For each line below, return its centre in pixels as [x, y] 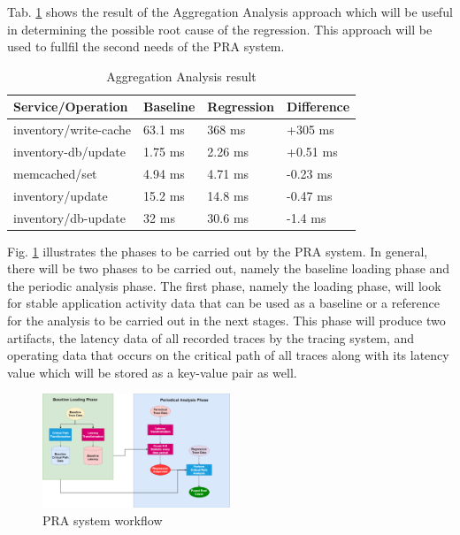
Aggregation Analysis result [181, 76]
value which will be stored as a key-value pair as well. [152, 372]
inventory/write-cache [73, 130]
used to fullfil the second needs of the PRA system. [146, 46]
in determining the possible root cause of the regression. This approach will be [220, 29]
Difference [318, 107]
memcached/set [55, 173]
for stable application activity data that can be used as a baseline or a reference [223, 303]
